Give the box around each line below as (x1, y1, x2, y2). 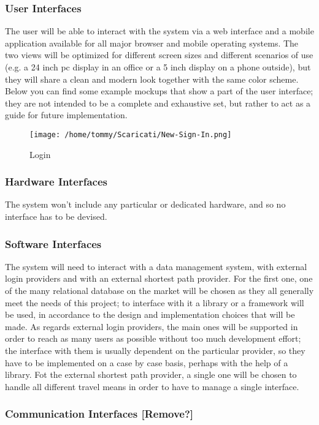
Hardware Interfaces (5, 174, 107, 189)
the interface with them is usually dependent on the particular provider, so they (5, 344, 306, 356)
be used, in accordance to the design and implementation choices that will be (5, 308, 295, 321)
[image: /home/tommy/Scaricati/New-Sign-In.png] (29, 130, 232, 139)
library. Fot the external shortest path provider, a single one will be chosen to (5, 368, 297, 381)
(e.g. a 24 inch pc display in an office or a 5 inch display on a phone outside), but (5, 61, 311, 73)
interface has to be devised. (5, 210, 107, 223)
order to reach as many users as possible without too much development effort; (5, 332, 301, 345)
